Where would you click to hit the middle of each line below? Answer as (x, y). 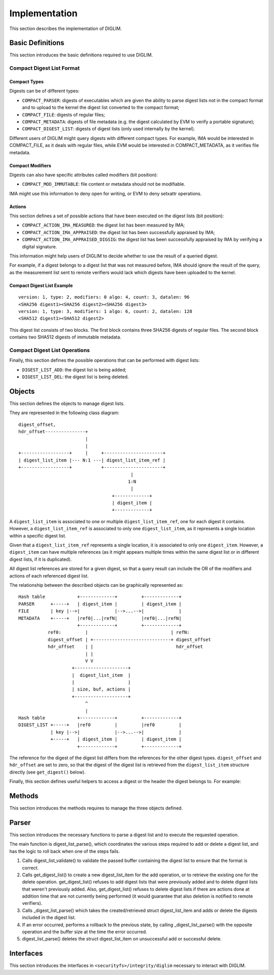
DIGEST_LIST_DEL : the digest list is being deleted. (75, 377)
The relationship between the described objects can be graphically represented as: (96, 585)
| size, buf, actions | (101, 689)
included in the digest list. (49, 917)
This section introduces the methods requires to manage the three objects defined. (96, 808)
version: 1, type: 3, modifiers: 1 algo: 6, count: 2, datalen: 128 (105, 311)
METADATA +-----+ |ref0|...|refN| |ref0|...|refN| (100, 618)
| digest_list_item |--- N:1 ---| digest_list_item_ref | (92, 460)
